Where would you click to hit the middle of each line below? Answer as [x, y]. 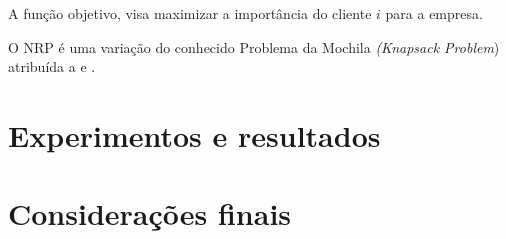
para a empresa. [434, 13]
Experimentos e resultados [194, 134]
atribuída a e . [52, 66]
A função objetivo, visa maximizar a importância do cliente [190, 13]
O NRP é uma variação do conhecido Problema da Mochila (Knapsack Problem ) [254, 46]
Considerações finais [150, 213]
